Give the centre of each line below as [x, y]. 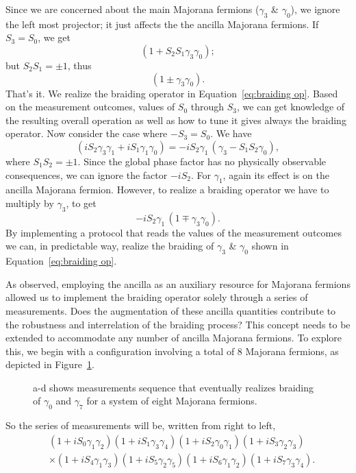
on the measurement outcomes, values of [90, 107]
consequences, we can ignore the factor [87, 174]
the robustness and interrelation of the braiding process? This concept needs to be [178, 324]
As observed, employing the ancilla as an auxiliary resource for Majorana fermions [178, 283]
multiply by [30, 203]
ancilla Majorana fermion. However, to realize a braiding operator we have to [167, 190]
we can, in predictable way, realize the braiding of [110, 246]
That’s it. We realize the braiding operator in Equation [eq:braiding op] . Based [172, 93]
